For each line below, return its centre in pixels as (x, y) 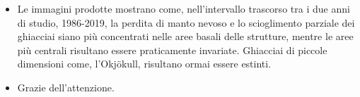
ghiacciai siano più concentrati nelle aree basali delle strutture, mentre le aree (185, 36)
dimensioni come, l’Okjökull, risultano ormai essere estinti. (144, 64)
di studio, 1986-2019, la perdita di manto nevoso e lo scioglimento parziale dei (186, 22)
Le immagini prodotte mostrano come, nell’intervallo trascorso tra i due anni (184, 8)
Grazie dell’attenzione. (66, 87)
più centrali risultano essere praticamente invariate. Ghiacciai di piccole (172, 50)
